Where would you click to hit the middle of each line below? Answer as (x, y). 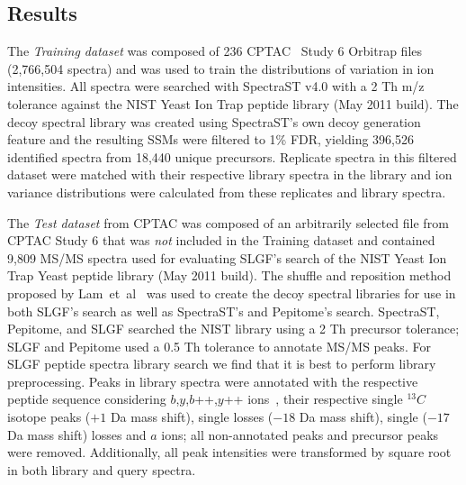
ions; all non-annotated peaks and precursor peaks (300, 434)
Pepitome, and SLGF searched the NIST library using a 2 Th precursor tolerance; (233, 329)
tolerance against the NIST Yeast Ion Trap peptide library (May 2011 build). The (233, 103)
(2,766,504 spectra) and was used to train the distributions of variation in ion (221, 68)
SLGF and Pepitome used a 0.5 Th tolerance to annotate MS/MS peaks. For (219, 346)
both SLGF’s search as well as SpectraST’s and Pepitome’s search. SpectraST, (224, 311)
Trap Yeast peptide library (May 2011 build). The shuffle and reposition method (229, 275)
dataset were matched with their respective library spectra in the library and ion (230, 174)
